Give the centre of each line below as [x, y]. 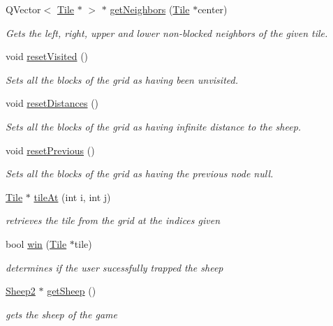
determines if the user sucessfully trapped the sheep [114, 267]
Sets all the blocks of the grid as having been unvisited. [122, 79]
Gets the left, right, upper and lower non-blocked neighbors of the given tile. [167, 32]
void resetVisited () [47, 56]
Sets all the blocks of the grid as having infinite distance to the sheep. [154, 126]
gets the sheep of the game [61, 314]
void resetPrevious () [50, 150]
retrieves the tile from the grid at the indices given [113, 220]
